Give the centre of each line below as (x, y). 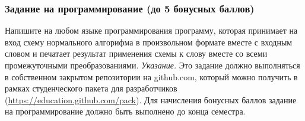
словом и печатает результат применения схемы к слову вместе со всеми (136, 53)
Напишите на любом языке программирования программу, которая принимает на (151, 30)
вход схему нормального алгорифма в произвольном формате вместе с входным (149, 42)
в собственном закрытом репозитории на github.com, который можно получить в (151, 76)
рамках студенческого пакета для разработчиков (91, 88)
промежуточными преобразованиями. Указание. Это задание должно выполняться (152, 65)
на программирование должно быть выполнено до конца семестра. (125, 111)
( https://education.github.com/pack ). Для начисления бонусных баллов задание (151, 99)
